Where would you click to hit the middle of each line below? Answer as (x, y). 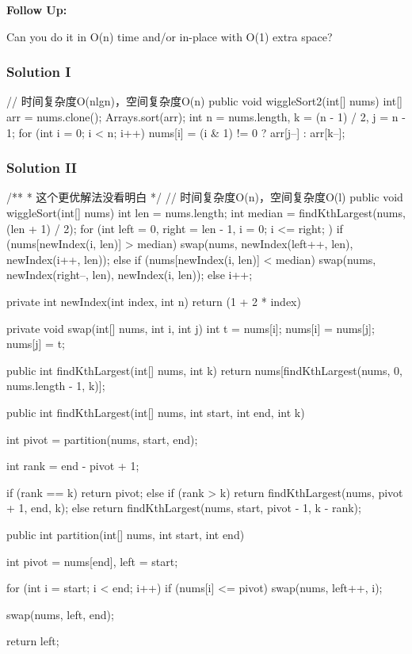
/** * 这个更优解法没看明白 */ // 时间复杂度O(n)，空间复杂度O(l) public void (205, 197)
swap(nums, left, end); (60, 614)
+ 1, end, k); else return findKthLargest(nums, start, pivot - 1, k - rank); (184, 508)
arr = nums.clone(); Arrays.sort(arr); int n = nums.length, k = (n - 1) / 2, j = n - (206, 117)
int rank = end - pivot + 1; (73, 466)
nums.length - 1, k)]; (56, 386)
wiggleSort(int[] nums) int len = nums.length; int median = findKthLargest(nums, (206, 212)
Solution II (42, 168)
